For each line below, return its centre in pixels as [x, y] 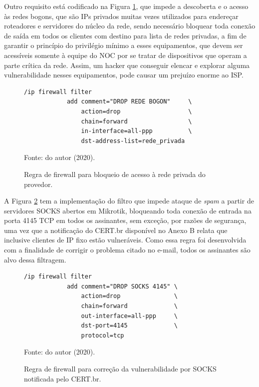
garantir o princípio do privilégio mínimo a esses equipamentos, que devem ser [124, 45]
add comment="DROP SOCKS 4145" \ [122, 286]
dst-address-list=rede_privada [133, 141]
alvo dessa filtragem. [35, 259]
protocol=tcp [103, 335]
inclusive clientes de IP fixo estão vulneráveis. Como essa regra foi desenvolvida [125, 240]
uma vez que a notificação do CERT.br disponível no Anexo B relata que [116, 230]
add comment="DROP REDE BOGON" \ [129, 102]
